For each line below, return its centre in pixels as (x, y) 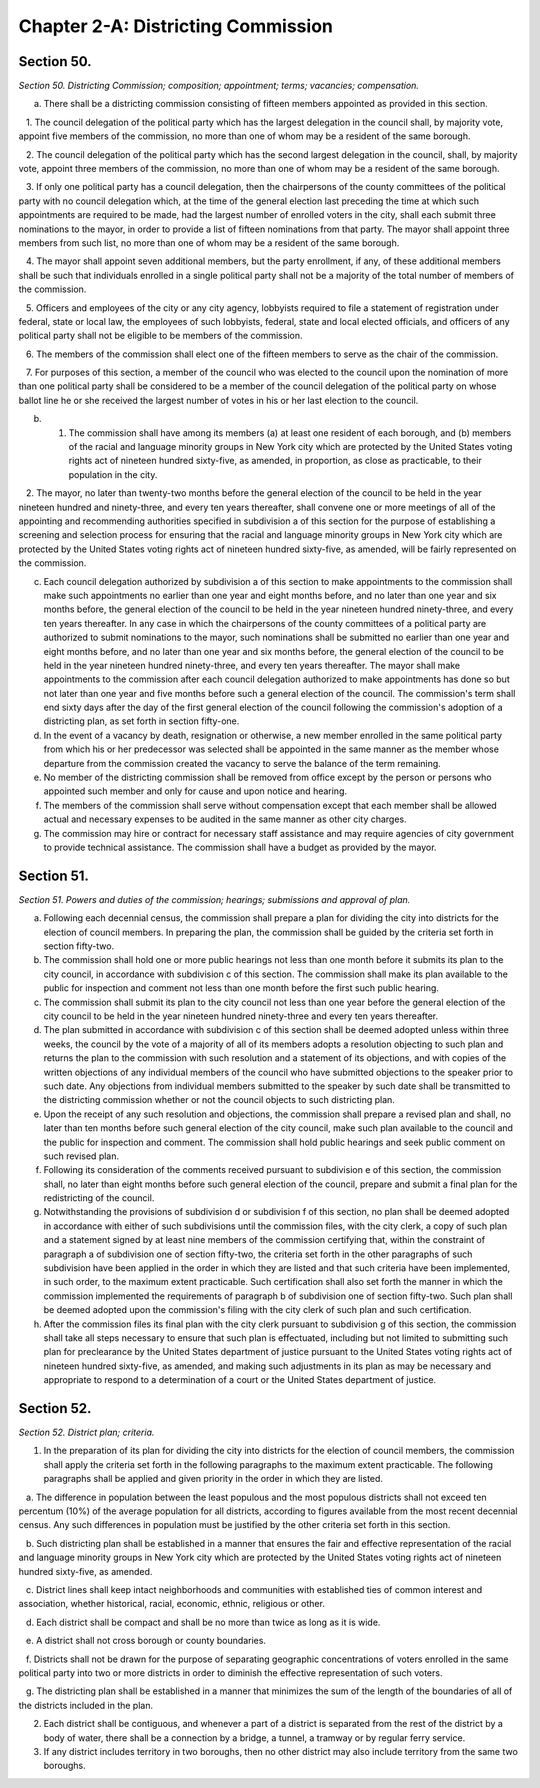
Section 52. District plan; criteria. (86, 1432)
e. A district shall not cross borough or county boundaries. (146, 1641)
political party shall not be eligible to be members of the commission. (160, 336)
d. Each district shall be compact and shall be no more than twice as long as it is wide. (203, 1622)
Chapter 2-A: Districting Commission (176, 26)
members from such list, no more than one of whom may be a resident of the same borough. (209, 242)
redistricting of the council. (99, 1198)
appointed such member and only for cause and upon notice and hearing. (195, 791)
